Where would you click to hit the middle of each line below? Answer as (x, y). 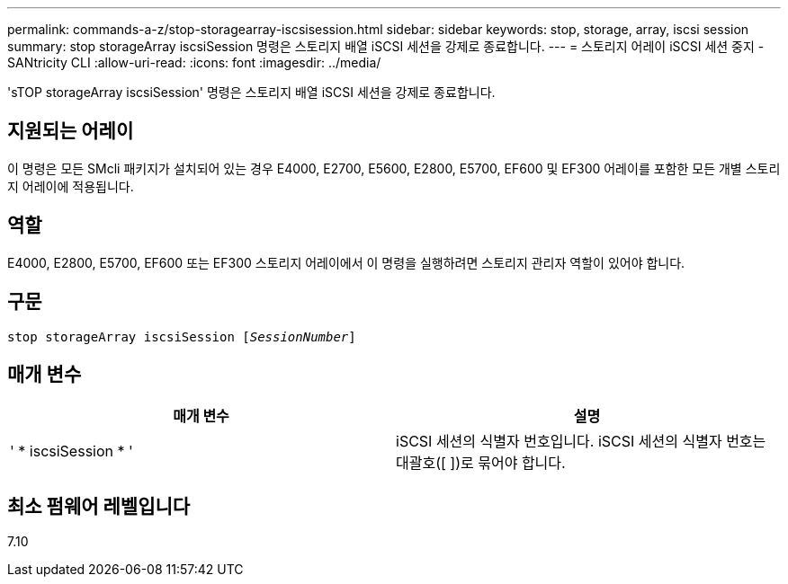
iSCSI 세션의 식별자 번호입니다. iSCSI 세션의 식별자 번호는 (581, 442)
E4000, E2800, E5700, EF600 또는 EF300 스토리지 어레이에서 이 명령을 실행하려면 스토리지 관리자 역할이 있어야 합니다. (346, 262)
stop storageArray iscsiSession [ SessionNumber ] (182, 336)
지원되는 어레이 (71, 131)
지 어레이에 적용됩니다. (71, 186)
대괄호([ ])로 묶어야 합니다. (481, 463)
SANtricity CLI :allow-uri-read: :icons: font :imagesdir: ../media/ (194, 62)
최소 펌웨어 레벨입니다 (99, 506)
